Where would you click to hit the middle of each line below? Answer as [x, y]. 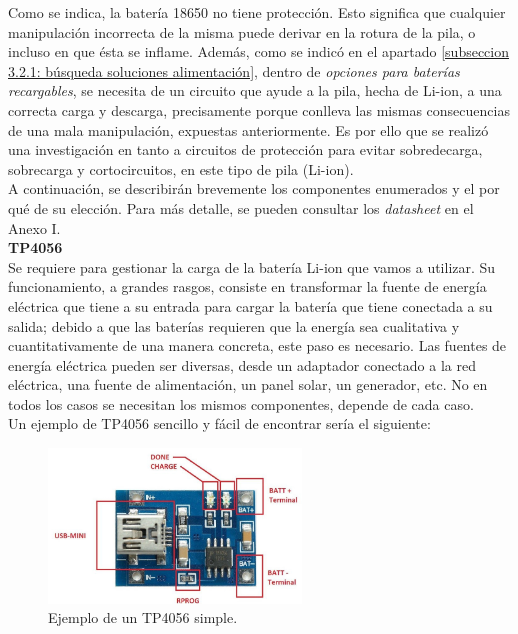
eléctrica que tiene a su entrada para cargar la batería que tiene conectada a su [250, 305]
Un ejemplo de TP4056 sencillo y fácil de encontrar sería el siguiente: [219, 423]
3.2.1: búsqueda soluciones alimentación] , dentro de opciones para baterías [234, 70]
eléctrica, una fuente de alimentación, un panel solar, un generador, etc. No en [248, 384]
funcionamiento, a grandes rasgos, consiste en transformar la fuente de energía [247, 286]
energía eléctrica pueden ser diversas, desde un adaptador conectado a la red [242, 364]
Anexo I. [34, 227]
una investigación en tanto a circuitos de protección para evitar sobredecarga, [245, 149]
